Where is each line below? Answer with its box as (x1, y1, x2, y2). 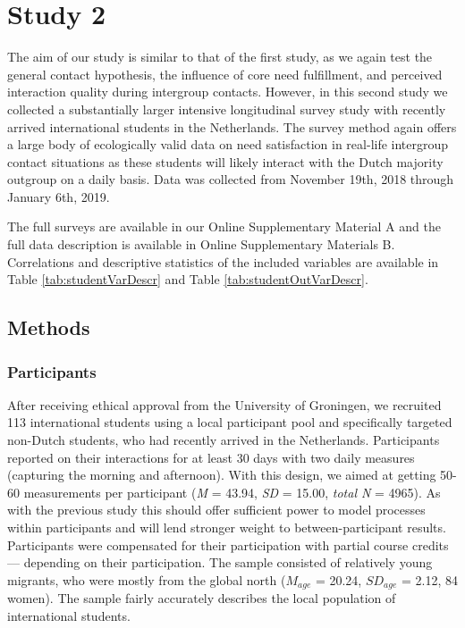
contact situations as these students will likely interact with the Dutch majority (7, 152, 444, 171)
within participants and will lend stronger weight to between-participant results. (7, 518, 446, 536)
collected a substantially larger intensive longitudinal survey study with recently (7, 99, 446, 118)
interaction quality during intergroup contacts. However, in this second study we (7, 82, 448, 101)
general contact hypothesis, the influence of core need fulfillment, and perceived (7, 64, 443, 83)
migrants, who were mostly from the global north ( (7, 570, 286, 589)
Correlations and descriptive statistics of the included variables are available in (7, 252, 439, 271)
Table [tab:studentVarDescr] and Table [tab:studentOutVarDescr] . (7, 270, 368, 289)
